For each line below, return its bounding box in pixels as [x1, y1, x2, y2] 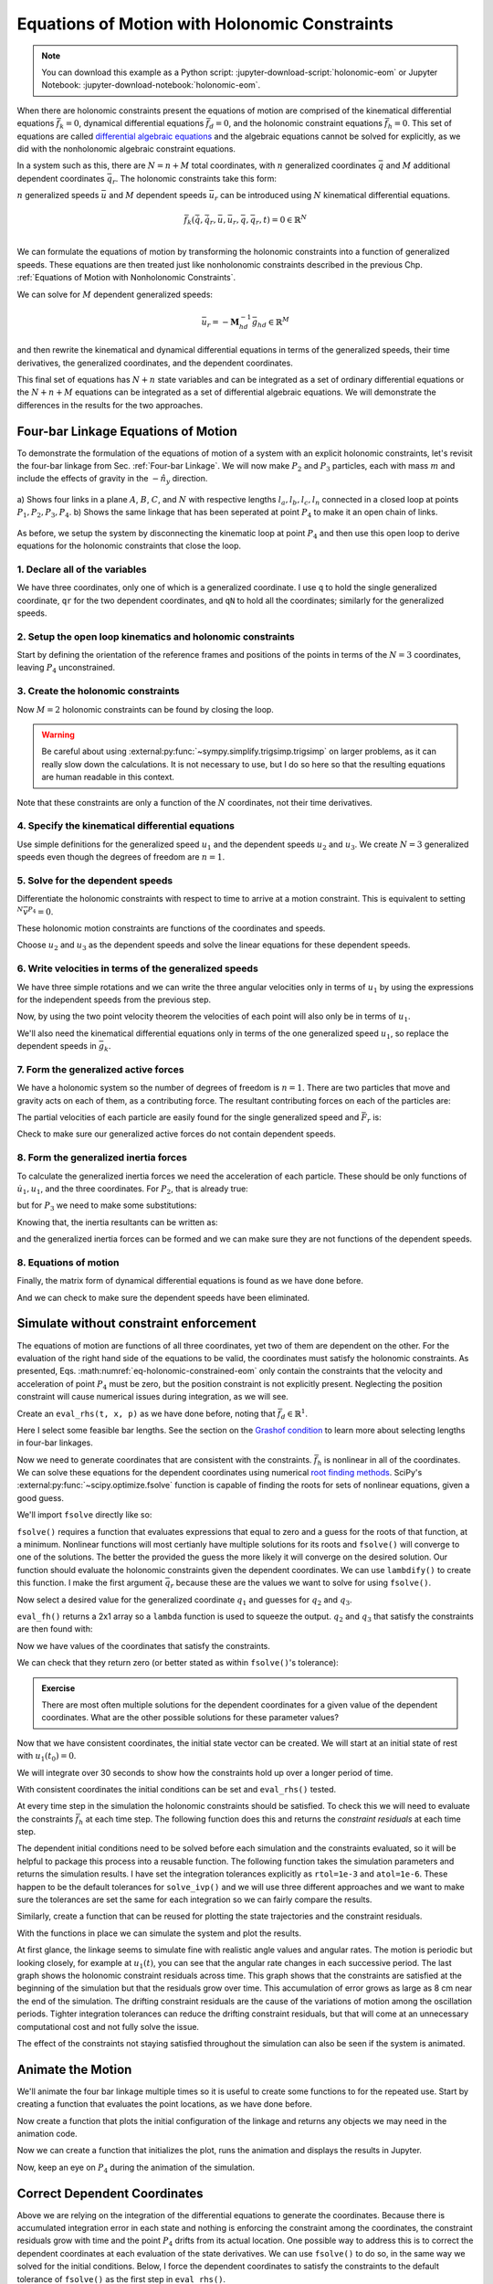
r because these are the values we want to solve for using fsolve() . [170, 1577, 432, 1590]
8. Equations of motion [16, 1256, 120, 1269]
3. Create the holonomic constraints [16, 685, 180, 698]
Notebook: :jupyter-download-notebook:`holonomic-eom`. [41, 79, 261, 90]
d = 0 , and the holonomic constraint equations [209, 118, 383, 131]
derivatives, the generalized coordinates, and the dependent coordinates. [16, 357, 294, 368]
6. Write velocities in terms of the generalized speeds [16, 962, 259, 975]
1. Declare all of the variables [16, 563, 147, 576]
